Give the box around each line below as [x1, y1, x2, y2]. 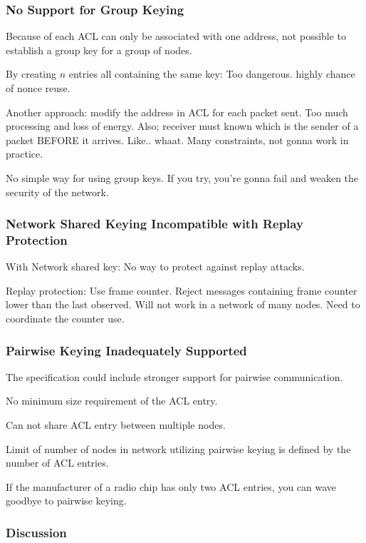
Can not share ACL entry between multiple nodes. [6, 417, 226, 432]
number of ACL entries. [6, 455, 109, 470]
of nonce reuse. [6, 81, 70, 95]
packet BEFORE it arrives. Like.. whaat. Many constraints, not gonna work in [6, 132, 349, 147]
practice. [6, 146, 43, 161]
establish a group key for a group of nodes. [6, 42, 192, 57]
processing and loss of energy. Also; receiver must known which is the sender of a [6, 118, 359, 133]
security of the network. [6, 184, 109, 199]
